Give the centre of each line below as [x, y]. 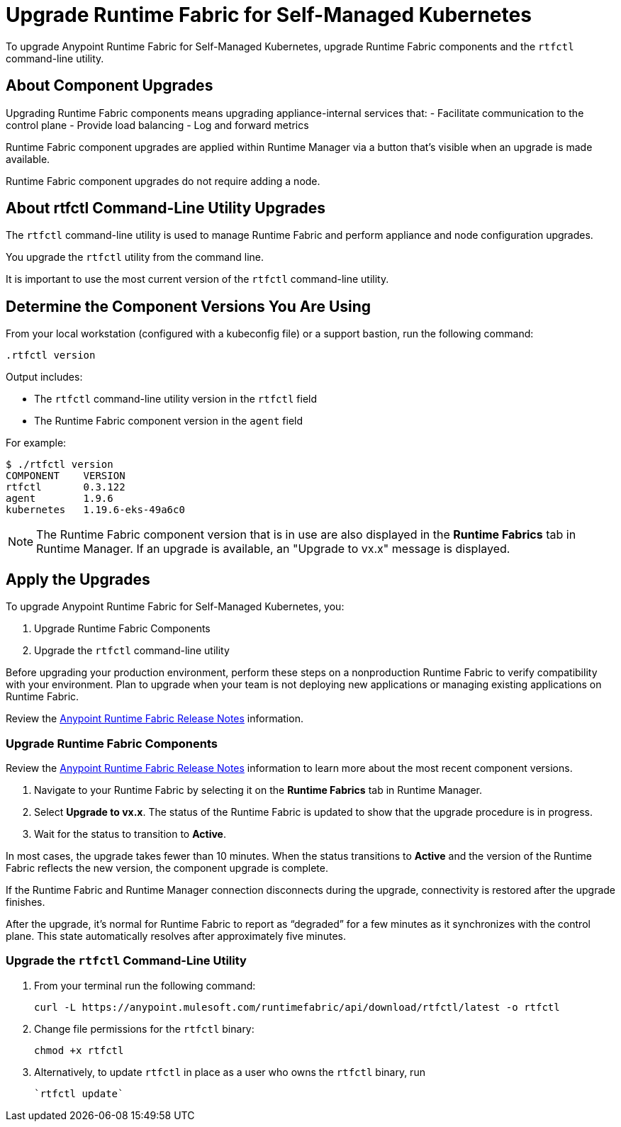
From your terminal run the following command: [145, 985]
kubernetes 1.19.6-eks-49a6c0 [95, 510]
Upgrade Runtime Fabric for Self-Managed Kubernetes [269, 15]
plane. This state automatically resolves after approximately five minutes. [176, 936]
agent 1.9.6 [60, 499]
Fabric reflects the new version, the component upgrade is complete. [167, 868]
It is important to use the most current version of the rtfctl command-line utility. [197, 279]
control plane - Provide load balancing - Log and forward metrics [157, 125]
